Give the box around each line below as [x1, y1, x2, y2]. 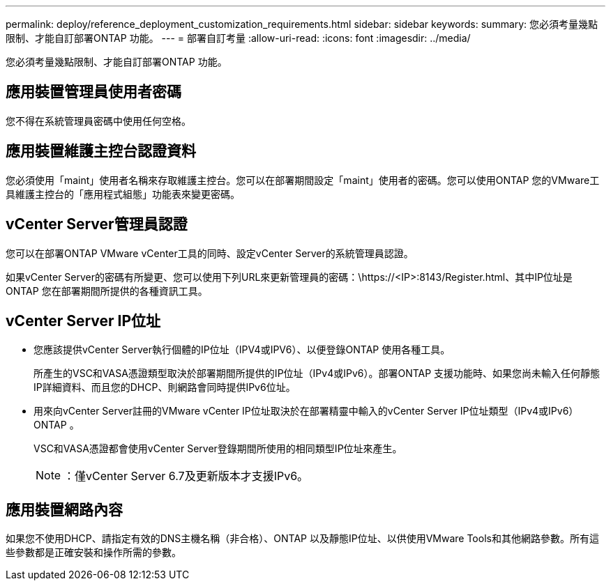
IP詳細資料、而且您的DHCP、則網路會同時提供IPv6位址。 [33, 381, 296, 394]
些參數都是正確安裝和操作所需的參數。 [6, 546, 181, 559]
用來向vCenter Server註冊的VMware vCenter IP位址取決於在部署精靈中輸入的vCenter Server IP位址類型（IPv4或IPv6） [33, 405, 579, 417]
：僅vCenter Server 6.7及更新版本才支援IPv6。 [63, 469, 309, 484]
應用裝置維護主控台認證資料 [6, 142, 196, 160]
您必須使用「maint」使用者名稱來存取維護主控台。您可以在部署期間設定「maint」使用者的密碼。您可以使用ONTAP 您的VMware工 [6, 174, 600, 186]
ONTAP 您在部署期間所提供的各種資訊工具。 [6, 284, 208, 297]
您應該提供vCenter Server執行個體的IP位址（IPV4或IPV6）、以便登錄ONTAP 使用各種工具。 [33, 344, 451, 356]
